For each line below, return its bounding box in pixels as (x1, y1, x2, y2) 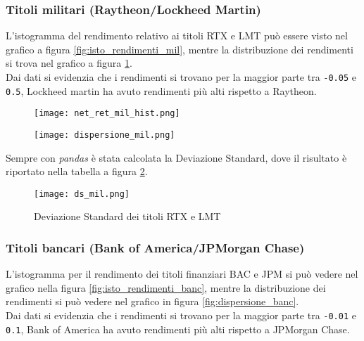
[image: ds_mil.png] (34, 188, 130, 199)
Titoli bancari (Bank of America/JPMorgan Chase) (6, 238, 305, 256)
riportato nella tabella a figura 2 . (6, 164, 148, 179)
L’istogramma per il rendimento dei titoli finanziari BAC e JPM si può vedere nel (6, 266, 358, 281)
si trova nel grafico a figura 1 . (6, 56, 132, 70)
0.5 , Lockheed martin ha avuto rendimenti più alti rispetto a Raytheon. (6, 83, 317, 98)
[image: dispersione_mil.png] (34, 129, 175, 140)
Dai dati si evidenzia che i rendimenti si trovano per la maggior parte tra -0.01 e (6, 308, 356, 323)
